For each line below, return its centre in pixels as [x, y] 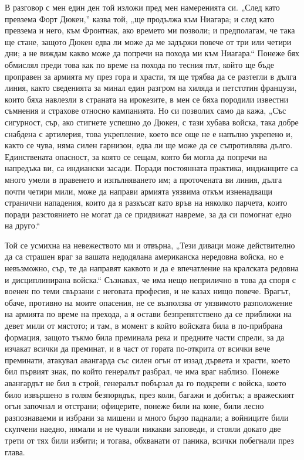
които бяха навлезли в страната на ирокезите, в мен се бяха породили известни [147, 99]
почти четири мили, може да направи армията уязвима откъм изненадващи [139, 191]
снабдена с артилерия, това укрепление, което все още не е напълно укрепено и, [149, 133]
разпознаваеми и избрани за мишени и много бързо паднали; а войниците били [147, 417]
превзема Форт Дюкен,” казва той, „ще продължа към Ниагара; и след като [140, 18]
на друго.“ [23, 225]
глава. [15, 452]
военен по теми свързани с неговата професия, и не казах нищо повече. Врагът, [148, 291]
